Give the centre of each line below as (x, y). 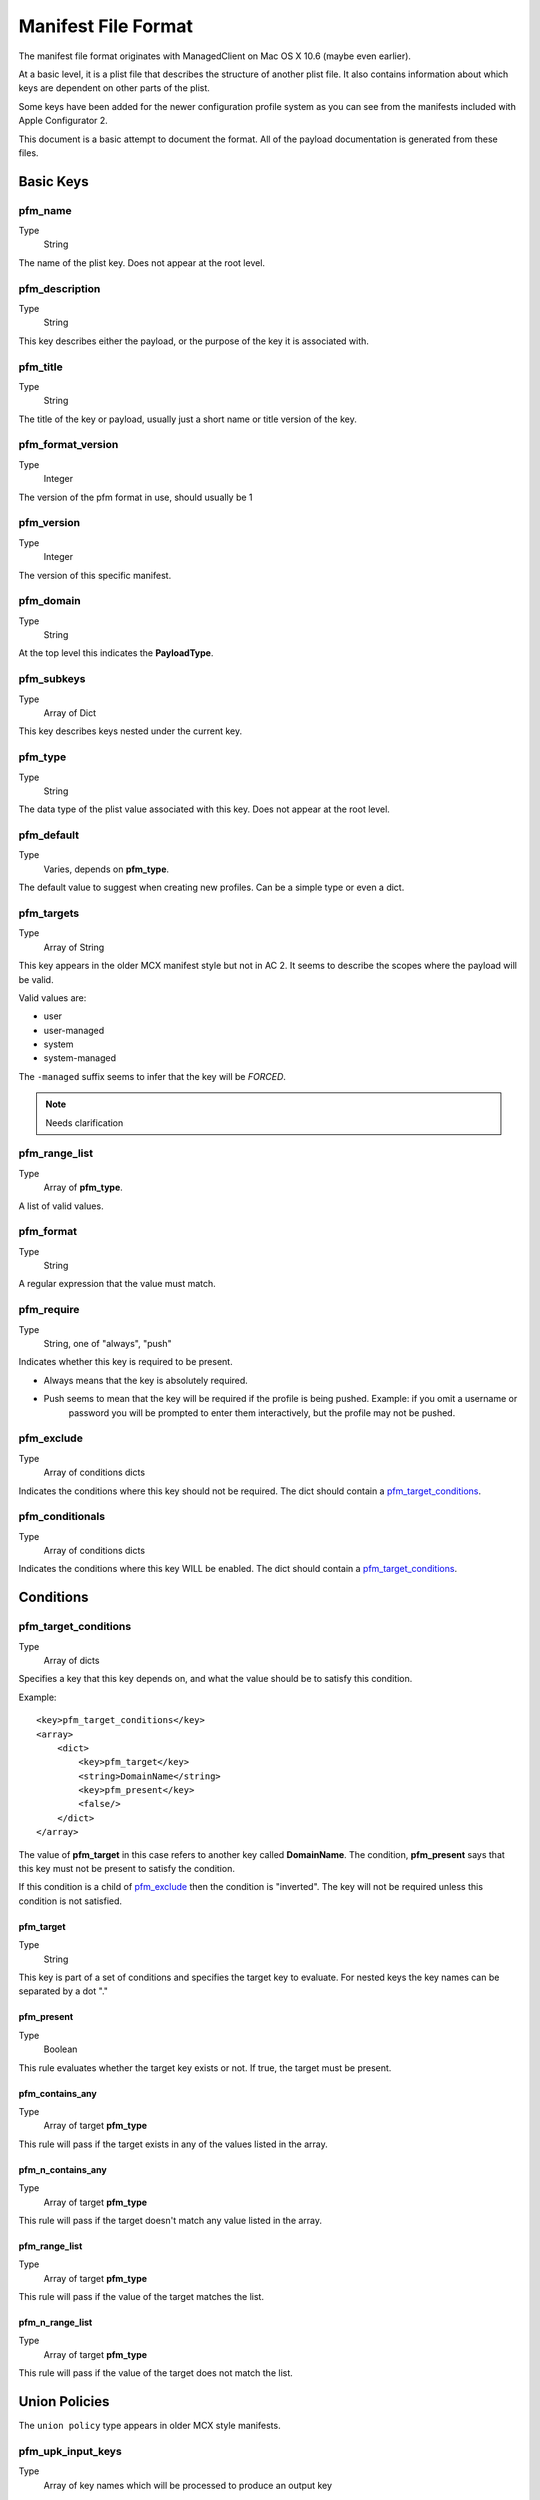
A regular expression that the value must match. (117, 1284)
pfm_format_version (68, 445)
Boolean (60, 2049)
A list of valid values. (61, 1206)
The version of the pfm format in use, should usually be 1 (136, 497)
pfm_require (49, 1310)
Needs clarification (84, 1122)
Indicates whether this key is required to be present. (126, 1362)
